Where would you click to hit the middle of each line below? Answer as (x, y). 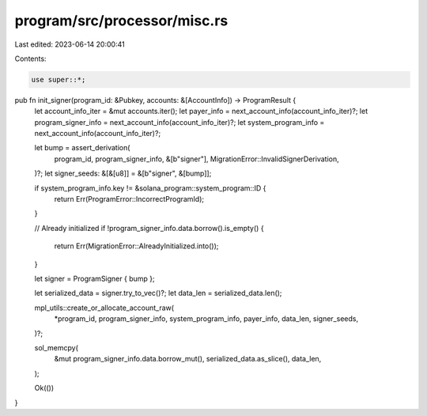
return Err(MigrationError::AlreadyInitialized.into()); (136, 246)
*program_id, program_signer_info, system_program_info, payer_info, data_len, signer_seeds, (206, 319)
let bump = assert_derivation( (82, 148)
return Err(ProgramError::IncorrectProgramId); (129, 199)
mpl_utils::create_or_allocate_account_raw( (104, 308)
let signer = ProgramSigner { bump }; (94, 278)
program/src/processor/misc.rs (121, 21)
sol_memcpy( (56, 347)
